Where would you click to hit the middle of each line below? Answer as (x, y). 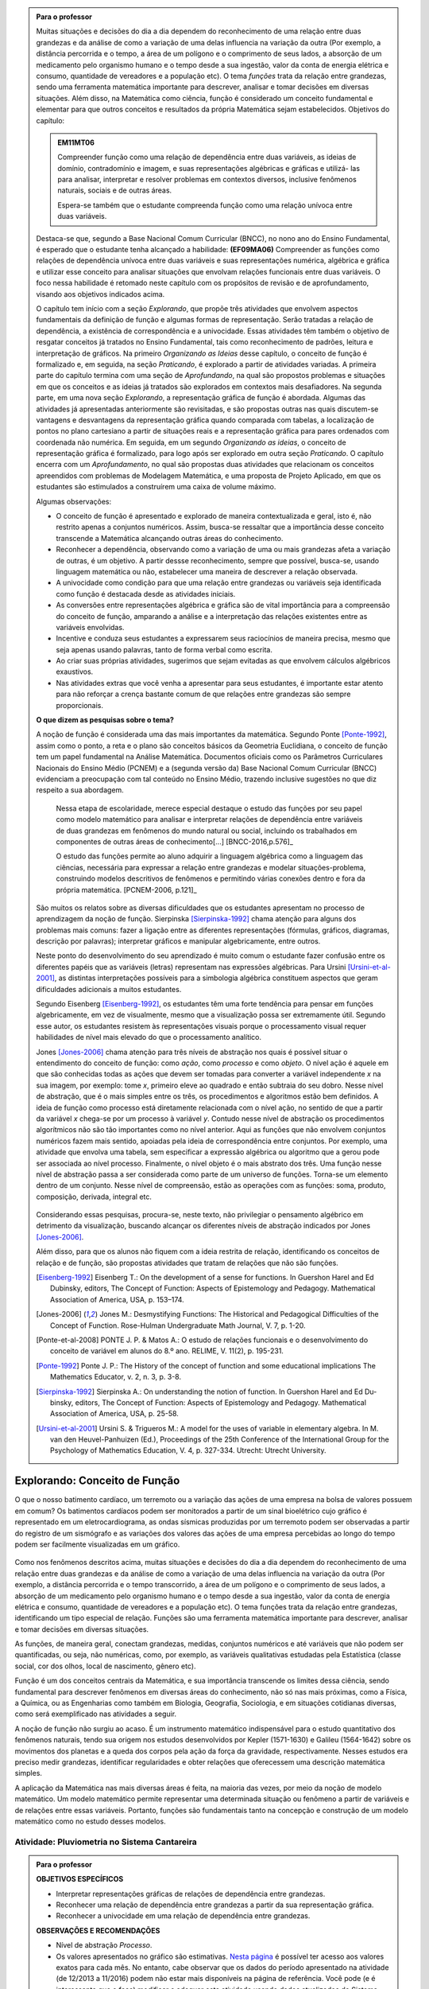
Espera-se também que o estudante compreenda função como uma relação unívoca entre (205, 205)
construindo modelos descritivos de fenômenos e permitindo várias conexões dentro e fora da (211, 878)
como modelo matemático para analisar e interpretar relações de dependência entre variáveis (209, 819)
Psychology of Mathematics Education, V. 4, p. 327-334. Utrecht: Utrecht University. (188, 1450)
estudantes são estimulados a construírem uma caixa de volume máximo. (156, 487)
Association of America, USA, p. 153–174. (117, 1299)
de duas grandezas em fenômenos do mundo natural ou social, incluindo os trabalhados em (207, 831)
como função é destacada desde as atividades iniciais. (146, 594)
